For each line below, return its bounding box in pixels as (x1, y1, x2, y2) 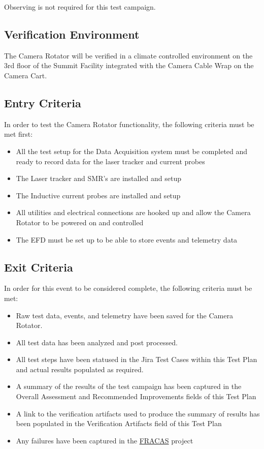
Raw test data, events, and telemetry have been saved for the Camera (16, 310, 233, 320)
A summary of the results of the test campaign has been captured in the (16, 381, 242, 392)
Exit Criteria (4, 259, 73, 275)
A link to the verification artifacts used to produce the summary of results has (16, 408, 260, 418)
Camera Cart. (4, 70, 47, 80)
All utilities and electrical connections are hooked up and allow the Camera (16, 207, 251, 218)
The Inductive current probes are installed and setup (16, 190, 181, 200)
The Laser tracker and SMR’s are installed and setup (16, 173, 181, 184)
